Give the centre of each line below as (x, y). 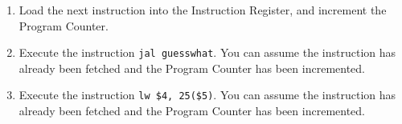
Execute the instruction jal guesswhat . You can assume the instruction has (207, 52)
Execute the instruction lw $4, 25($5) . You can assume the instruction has (207, 95)
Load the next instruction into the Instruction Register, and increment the (203, 10)
